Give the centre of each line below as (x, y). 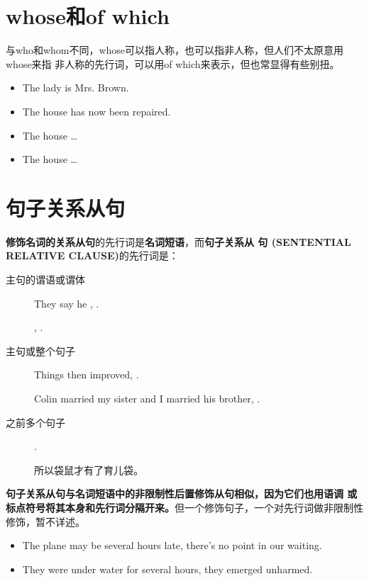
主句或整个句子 (40, 350)
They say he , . (67, 303)
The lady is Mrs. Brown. (76, 88)
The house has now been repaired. (97, 111)
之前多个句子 (35, 422)
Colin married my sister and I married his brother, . (147, 398)
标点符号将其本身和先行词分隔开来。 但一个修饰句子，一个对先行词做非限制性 (184, 507)
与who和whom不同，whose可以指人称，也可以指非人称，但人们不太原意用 (175, 50)
